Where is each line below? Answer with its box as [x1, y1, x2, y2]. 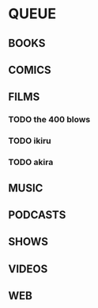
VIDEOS [8, 262, 48, 275]
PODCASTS [8, 208, 66, 221]
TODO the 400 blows [8, 114, 91, 125]
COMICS [8, 63, 51, 76]
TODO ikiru [8, 136, 51, 147]
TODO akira [8, 156, 54, 167]
